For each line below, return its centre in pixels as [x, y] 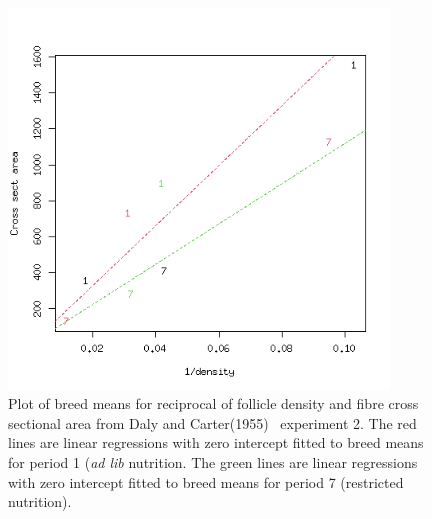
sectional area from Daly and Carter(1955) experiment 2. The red [212, 422]
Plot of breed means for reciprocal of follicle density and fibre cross [213, 403]
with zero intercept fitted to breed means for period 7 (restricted [206, 481]
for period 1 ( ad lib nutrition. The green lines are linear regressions [213, 461]
